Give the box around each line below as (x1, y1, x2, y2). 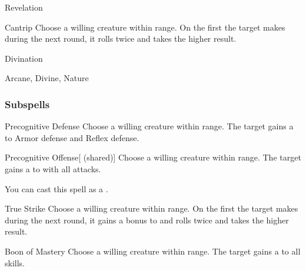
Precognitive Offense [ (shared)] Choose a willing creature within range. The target (5, 151, 301, 163)
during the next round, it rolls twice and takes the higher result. (5, 32, 237, 45)
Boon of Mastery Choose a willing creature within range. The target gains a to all (5, 245, 301, 257)
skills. (5, 256, 25, 269)
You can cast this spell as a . (5, 182, 108, 195)
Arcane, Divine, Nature (5, 72, 89, 84)
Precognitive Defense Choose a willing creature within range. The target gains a (5, 120, 294, 132)
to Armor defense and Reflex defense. (5, 131, 139, 143)
